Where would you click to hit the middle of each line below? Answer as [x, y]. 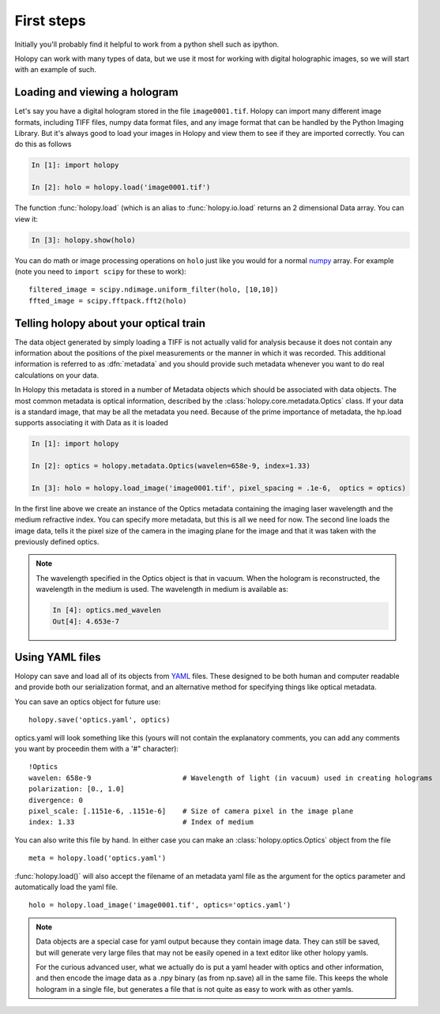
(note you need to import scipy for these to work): [101, 271]
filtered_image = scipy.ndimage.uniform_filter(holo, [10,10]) [154, 290]
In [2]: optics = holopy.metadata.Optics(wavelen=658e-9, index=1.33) [171, 466]
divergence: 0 [56, 800]
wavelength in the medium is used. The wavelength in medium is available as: [162, 590]
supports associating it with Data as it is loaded [92, 423]
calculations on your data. [56, 375]
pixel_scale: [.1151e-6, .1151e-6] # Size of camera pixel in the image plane [191, 811]
